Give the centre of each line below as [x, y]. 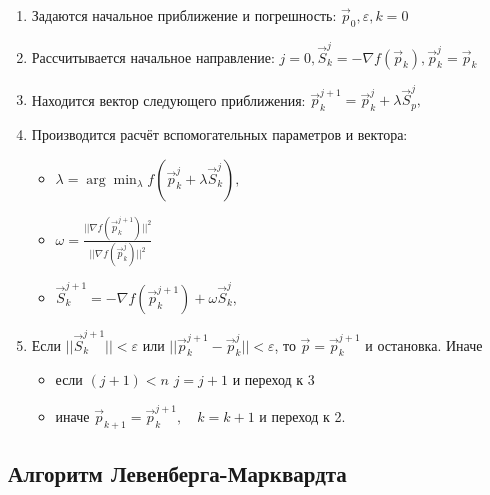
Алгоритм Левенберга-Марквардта [177, 472]
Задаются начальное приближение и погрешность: [184, 15]
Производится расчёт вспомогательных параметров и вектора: [219, 134]
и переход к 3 [273, 379]
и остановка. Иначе [424, 344]
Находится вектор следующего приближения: [168, 99]
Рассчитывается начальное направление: [153, 56]
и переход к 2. [302, 415]
